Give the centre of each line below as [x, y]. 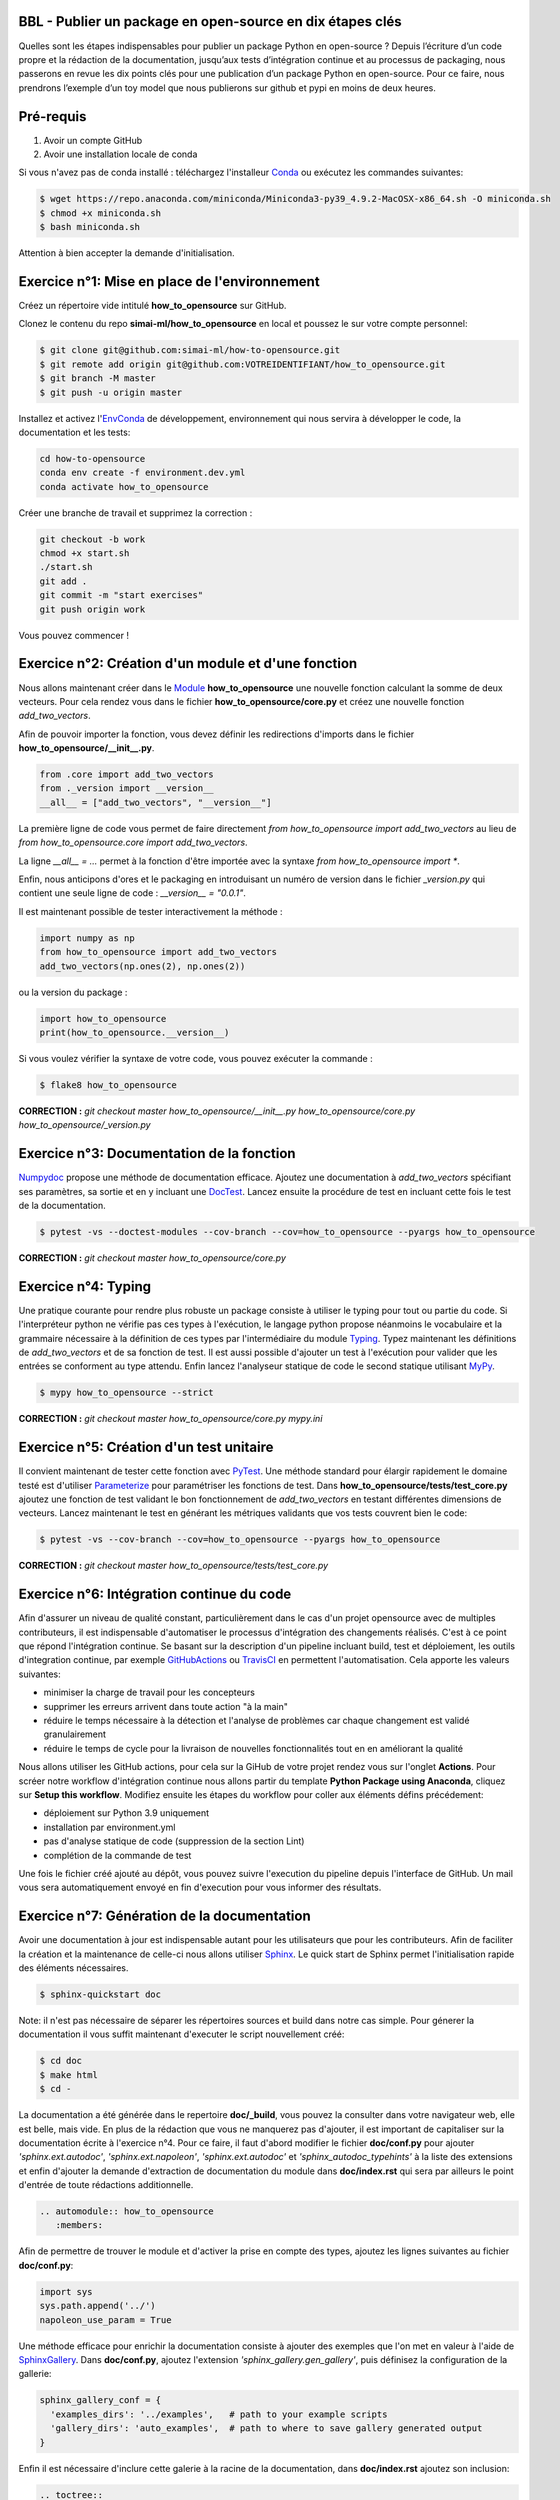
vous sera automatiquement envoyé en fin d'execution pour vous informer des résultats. [200, 1887]
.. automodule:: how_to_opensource [126, 2211]
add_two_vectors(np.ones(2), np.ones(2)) [142, 966]
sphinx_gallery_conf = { [100, 2400]
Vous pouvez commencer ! [74, 635]
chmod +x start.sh [84, 553]
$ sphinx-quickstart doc [100, 1994]
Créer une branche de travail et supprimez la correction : [135, 512]
